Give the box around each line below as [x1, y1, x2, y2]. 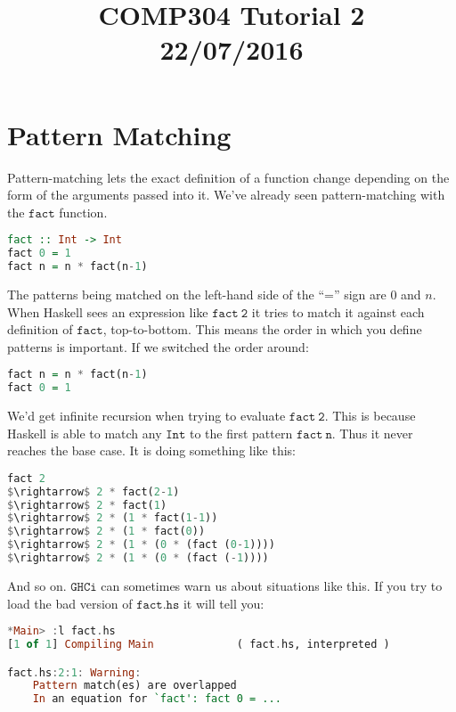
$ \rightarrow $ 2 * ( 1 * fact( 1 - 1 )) [7, 511, 218, 525]
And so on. [7, 576, 67, 594]
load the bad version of [7, 593, 133, 612]
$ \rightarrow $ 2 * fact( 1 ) [7, 498, 167, 511]
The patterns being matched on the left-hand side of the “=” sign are [7, 284, 387, 303]
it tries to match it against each [251, 302, 425, 321]
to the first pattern [189, 423, 293, 442]
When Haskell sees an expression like [7, 302, 208, 321]
